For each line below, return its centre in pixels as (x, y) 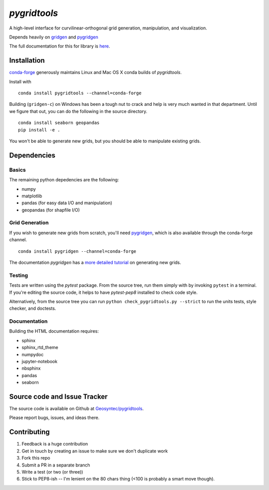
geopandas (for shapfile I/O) (51, 210)
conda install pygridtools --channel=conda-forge (80, 93)
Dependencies (32, 155)
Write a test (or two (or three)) (52, 472)
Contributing (29, 432)
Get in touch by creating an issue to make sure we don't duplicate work (95, 451)
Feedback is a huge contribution (55, 444)
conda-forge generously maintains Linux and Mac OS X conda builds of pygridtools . (95, 72)
